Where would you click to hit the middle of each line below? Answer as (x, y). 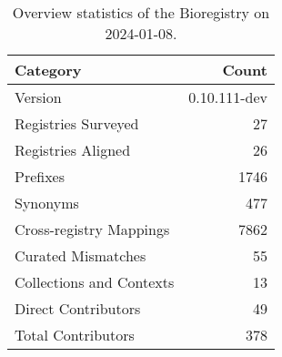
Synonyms (47, 203)
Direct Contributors (78, 308)
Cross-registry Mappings (92, 229)
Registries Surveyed (77, 123)
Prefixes (40, 176)
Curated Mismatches (81, 255)
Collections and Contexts (95, 282)
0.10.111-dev (228, 97)
